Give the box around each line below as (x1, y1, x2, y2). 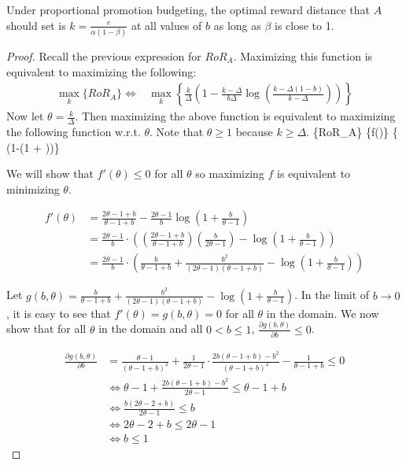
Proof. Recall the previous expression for (6, 47, 201, 64)
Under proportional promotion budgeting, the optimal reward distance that (6, 2, 370, 17)
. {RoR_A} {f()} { (306, 123, 398, 139)
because (235, 123, 273, 139)
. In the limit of (294, 286, 370, 303)
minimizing (6, 180, 60, 197)
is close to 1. (275, 17, 334, 33)
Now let (6, 108, 44, 124)
